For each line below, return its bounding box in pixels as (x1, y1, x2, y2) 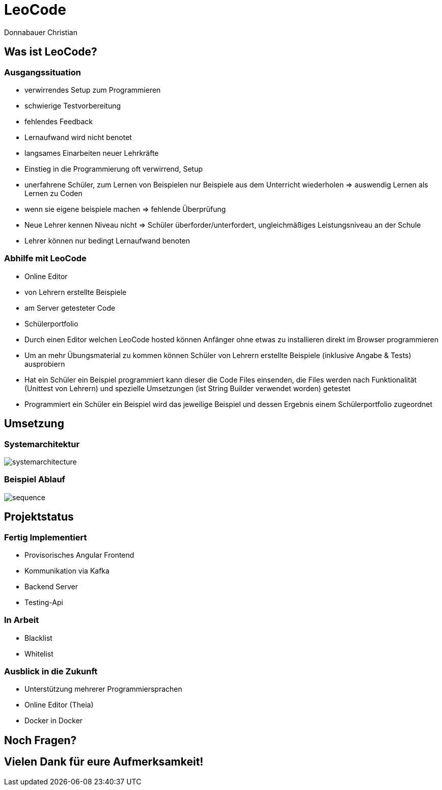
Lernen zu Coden (24, 188, 82, 198)
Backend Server (24, 582, 78, 591)
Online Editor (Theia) (24, 700, 94, 710)
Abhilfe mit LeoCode (4, 253, 87, 264)
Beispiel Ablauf (4, 474, 66, 485)
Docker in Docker (24, 716, 83, 725)
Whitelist (24, 649, 53, 658)
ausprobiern (24, 359, 65, 368)
